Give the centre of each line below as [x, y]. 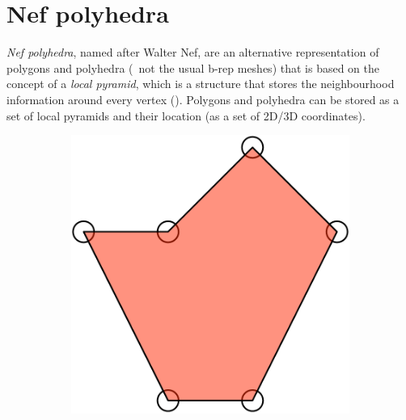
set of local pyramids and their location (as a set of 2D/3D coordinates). [186, 115]
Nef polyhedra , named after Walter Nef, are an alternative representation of [193, 52]
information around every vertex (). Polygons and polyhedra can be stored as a [203, 99]
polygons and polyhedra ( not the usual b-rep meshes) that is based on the [193, 67]
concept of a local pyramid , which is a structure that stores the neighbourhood [201, 84]
